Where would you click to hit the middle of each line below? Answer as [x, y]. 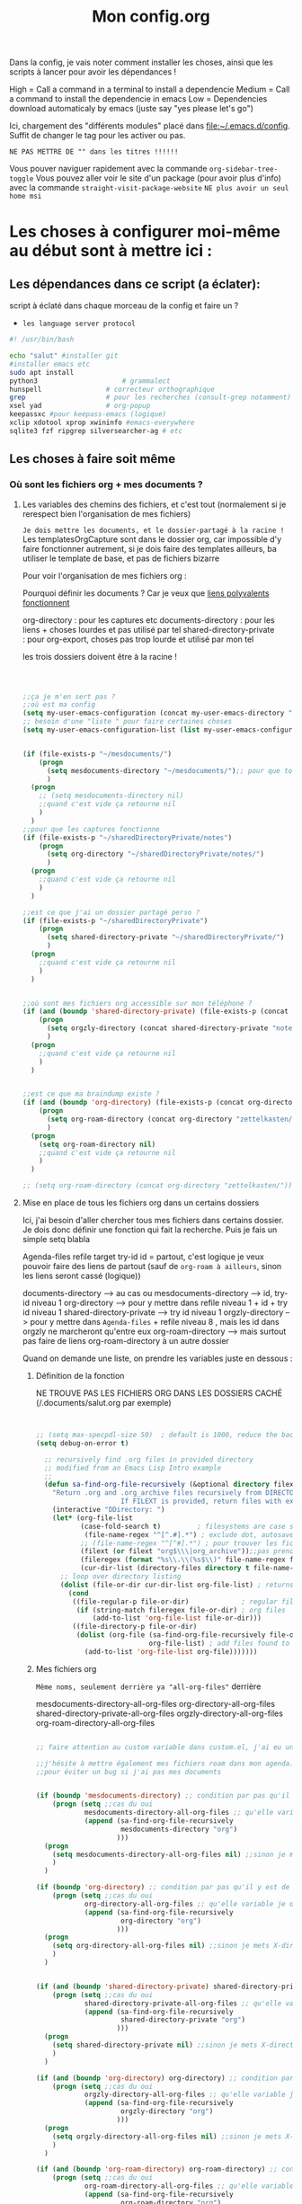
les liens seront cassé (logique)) [81, 1275]
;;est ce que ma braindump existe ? [91, 1094]
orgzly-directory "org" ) [167, 2111]
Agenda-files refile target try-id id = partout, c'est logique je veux [143, 1257]
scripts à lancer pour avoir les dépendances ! [93, 72]
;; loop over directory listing [120, 1577]
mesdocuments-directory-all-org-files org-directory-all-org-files [155, 1703]
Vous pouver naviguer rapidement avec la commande [108, 169]
